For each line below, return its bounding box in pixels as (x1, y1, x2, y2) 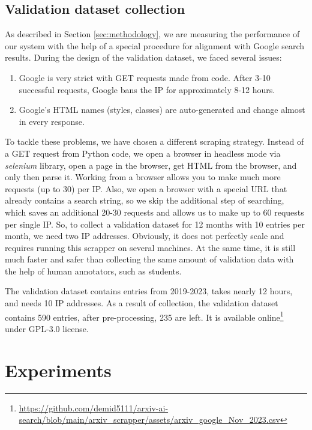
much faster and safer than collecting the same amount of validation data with (5, 253, 294, 265)
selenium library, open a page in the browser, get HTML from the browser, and (5, 159, 297, 171)
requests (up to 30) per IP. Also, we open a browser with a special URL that (5, 182, 287, 195)
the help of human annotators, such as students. (5, 264, 182, 277)
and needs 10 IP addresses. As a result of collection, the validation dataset (5, 297, 278, 309)
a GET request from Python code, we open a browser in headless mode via (5, 147, 281, 159)
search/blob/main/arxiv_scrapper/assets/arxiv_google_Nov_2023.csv (19, 413, 280, 426)
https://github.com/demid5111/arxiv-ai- (19, 401, 169, 414)
